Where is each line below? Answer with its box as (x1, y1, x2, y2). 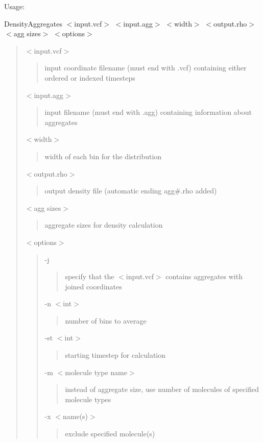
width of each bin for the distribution (44, 151, 162, 161)
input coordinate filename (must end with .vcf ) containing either (44, 62, 247, 73)
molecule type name (65, 366, 127, 377)
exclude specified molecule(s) (65, 428, 155, 439)
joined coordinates (65, 281, 122, 291)
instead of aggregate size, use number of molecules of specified (65, 384, 259, 395)
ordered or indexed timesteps (44, 72, 135, 83)
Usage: (4, 1, 25, 11)
